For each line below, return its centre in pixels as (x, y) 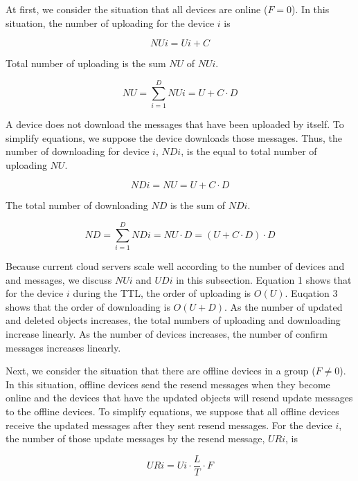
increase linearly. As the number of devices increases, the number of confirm (167, 333)
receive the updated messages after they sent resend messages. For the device (169, 425)
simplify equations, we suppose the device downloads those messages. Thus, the (174, 137)
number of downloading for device (78, 151)
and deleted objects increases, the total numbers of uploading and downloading (173, 320)
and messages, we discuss (59, 279)
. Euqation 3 (311, 293)
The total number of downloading (77, 205)
